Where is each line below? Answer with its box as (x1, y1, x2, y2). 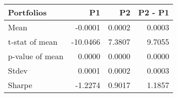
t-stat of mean (8, 36, 58, 47)
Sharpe (8, 79, 32, 91)
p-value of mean (8, 50, 64, 62)
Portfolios (8, 6, 47, 18)
